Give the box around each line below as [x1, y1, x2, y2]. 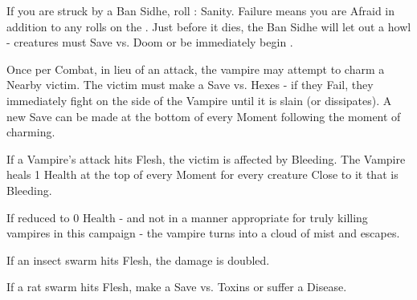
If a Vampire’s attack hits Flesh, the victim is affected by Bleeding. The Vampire [6, 150, 406, 167]
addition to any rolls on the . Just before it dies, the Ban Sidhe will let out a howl [6, 18, 411, 34]
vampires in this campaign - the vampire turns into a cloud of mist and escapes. [6, 225, 400, 241]
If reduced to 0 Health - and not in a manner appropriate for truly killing [6, 209, 368, 225]
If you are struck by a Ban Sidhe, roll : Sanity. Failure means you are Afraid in [6, 2, 395, 18]
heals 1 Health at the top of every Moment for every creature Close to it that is [6, 166, 399, 183]
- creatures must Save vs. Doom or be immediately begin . [6, 34, 293, 51]
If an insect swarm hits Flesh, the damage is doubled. [6, 251, 270, 268]
